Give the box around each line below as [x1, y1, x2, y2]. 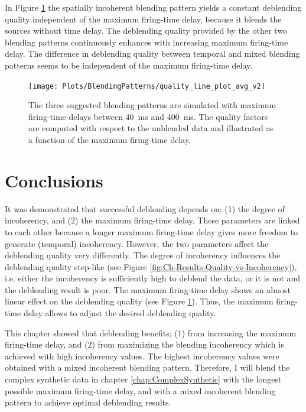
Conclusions [5, 168, 103, 192]
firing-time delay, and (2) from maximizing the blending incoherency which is [5, 338, 284, 351]
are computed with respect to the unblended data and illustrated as [28, 122, 274, 134]
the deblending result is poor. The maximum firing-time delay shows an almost [5, 283, 291, 296]
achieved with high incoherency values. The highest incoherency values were [5, 349, 279, 362]
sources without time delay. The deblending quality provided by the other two [5, 24, 287, 37]
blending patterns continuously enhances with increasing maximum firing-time [5, 35, 288, 48]
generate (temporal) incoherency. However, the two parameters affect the [5, 237, 269, 249]
